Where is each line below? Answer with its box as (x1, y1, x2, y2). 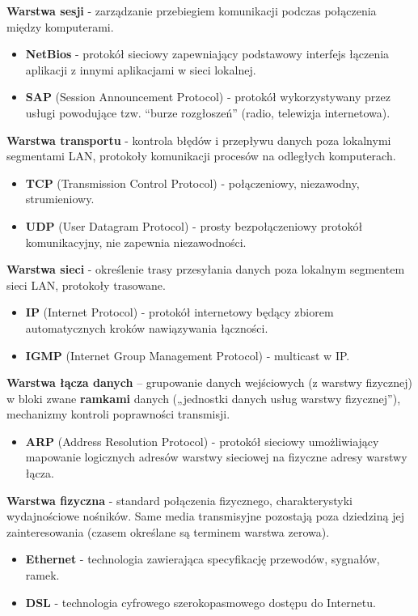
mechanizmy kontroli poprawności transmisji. (6, 406, 230, 423)
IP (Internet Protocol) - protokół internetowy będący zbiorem (25, 304, 334, 321)
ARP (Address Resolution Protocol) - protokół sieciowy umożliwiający (25, 432, 379, 449)
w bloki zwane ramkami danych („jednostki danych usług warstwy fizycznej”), (6, 389, 401, 406)
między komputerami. (6, 18, 114, 35)
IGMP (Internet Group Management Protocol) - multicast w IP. (25, 346, 350, 363)
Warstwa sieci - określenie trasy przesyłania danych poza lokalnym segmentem (6, 261, 405, 278)
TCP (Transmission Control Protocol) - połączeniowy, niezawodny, (25, 174, 360, 191)
